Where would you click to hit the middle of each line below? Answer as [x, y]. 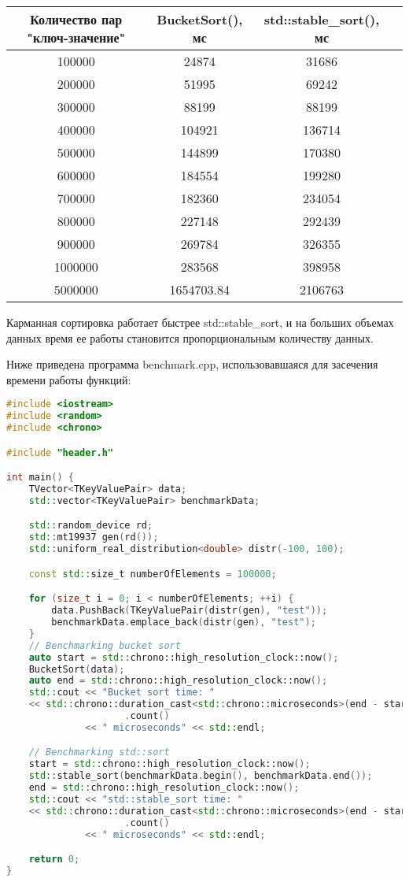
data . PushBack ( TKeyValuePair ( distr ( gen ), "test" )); [190, 611]
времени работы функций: [69, 379]
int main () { [40, 478]
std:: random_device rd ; [91, 526]
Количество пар [76, 19]
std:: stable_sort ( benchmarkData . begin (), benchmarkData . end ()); [201, 776]
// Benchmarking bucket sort [105, 645]
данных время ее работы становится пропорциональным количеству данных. [190, 337]
